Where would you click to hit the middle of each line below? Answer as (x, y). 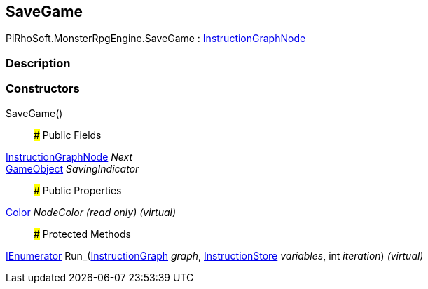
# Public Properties (78, 190)
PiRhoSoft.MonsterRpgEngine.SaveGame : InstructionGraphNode (156, 39)
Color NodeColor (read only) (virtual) (91, 212)
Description (38, 63)
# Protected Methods (82, 234)
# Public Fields (68, 135)
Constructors (43, 89)
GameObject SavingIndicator (73, 168)
